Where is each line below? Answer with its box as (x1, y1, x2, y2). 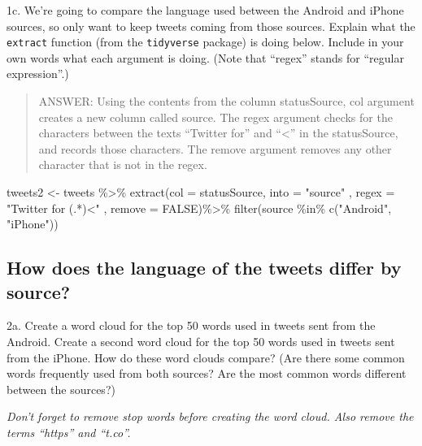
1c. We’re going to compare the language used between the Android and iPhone (7, 2, 404, 18)
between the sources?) (7, 380, 115, 397)
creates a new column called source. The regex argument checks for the (38, 108, 393, 125)
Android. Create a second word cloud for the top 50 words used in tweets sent (7, 332, 395, 349)
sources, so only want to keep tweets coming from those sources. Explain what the (7, 17, 415, 34)
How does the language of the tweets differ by (7, 255, 402, 280)
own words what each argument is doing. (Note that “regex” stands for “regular (7, 49, 404, 66)
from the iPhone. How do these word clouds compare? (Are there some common (7, 349, 405, 366)
